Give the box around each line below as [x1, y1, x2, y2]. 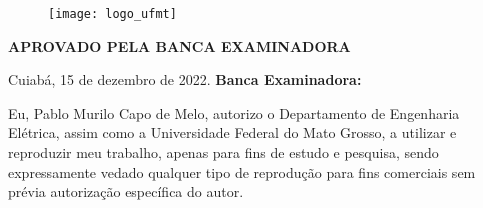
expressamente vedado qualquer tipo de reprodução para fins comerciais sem [8, 161, 476, 182]
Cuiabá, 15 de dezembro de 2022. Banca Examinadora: [8, 69, 362, 90]
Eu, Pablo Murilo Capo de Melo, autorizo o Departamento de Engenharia [8, 102, 460, 123]
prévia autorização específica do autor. [8, 181, 244, 202]
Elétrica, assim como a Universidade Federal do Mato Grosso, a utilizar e [8, 122, 457, 143]
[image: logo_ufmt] [48, 7, 177, 21]
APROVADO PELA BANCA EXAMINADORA [8, 35, 351, 56]
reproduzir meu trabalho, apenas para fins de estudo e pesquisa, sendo [8, 142, 439, 163]
